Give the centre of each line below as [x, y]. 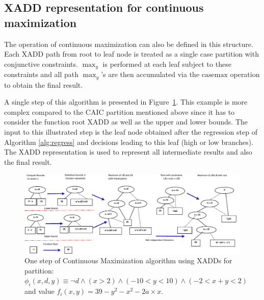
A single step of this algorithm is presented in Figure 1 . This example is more [126, 102]
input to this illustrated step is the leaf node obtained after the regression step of [131, 132]
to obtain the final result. [44, 84]
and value [39, 291]
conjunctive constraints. [41, 64]
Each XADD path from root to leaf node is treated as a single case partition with [131, 54]
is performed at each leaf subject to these [167, 64]
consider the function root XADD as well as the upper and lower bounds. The [126, 122]
